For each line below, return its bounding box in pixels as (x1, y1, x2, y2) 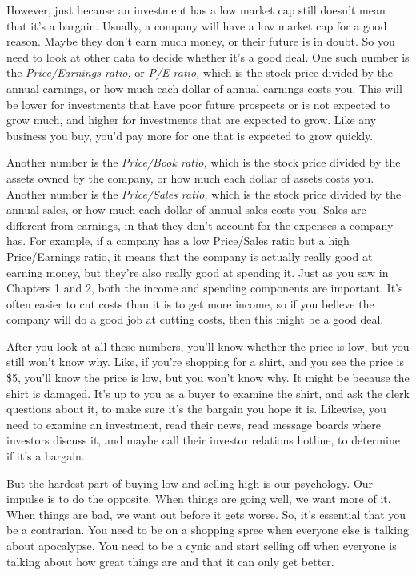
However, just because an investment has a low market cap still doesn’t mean (6, 2, 386, 18)
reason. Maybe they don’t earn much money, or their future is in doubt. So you (6, 33, 395, 50)
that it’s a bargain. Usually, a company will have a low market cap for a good (6, 17, 387, 34)
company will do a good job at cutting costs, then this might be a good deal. (6, 311, 384, 328)
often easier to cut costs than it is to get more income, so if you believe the (6, 295, 374, 312)
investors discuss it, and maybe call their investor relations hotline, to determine (6, 432, 400, 448)
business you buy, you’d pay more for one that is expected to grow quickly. (6, 127, 374, 143)
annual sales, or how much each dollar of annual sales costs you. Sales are (6, 201, 366, 218)
